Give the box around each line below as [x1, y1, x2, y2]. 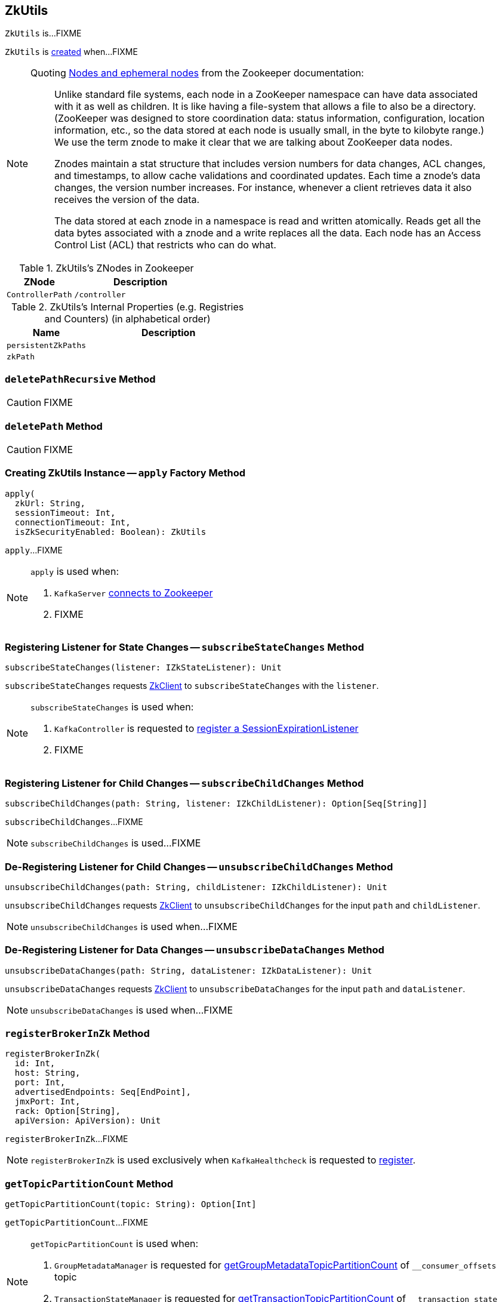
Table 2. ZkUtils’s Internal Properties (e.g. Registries [11, 301, 244, 313]
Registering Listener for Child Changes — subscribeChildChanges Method [5, 777, 364, 789]
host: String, [14, 1068, 81, 1078]
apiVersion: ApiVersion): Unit [14, 1116, 161, 1126]
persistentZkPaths [7, 341, 87, 350]
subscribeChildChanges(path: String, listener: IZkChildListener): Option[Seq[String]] [5, 799, 428, 809]
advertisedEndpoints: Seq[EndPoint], [14, 1087, 191, 1097]
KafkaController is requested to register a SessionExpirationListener [54, 722, 359, 735]
